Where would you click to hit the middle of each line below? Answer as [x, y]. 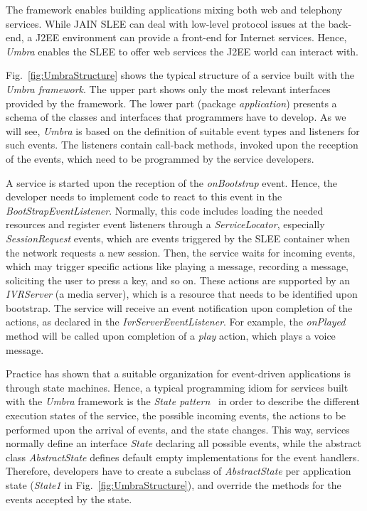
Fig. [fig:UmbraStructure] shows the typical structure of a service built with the [180, 75]
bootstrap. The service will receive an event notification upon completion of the [179, 307]
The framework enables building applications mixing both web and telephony [174, 9]
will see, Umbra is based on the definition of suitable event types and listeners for [183, 130]
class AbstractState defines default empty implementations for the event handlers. [183, 457]
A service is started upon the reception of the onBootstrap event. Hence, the [172, 182]
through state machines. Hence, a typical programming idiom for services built [177, 387]
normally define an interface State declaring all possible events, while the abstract [183, 443]
